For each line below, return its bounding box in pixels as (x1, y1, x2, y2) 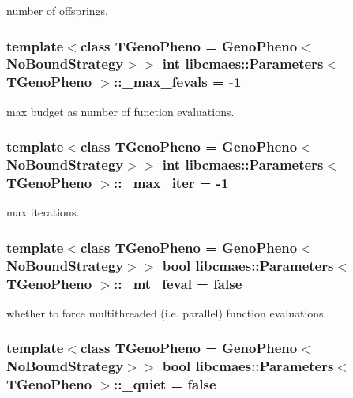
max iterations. (6, 204, 80, 220)
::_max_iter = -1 (114, 173, 229, 193)
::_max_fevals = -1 (114, 72, 242, 92)
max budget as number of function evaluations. (6, 103, 235, 119)
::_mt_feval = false (114, 273, 242, 293)
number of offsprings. (6, 2, 108, 18)
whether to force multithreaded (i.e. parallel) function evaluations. (6, 304, 327, 321)
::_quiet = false (114, 374, 216, 394)
